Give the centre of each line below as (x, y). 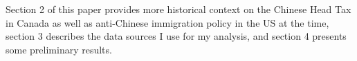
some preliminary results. (59, 49)
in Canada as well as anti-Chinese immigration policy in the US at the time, (167, 22)
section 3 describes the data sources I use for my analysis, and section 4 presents (176, 36)
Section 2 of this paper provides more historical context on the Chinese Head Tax (178, 9)
